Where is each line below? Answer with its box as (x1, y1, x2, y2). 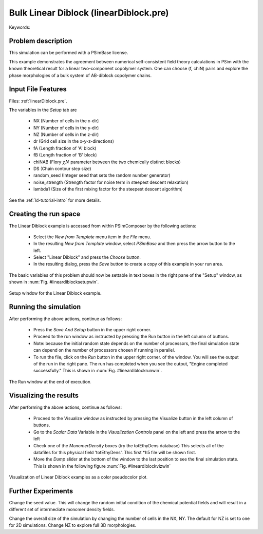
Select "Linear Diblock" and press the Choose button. (33, 254, 141, 260)
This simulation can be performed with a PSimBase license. (9, 50, 129, 56)
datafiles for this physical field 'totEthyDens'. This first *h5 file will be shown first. (33, 449, 197, 455)
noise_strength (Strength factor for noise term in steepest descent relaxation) (33, 179, 188, 185)
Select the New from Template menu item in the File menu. (33, 234, 151, 240)
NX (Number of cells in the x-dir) (33, 118, 99, 124)
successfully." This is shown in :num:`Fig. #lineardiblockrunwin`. (33, 368, 162, 374)
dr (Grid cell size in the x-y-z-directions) (33, 138, 114, 144)
